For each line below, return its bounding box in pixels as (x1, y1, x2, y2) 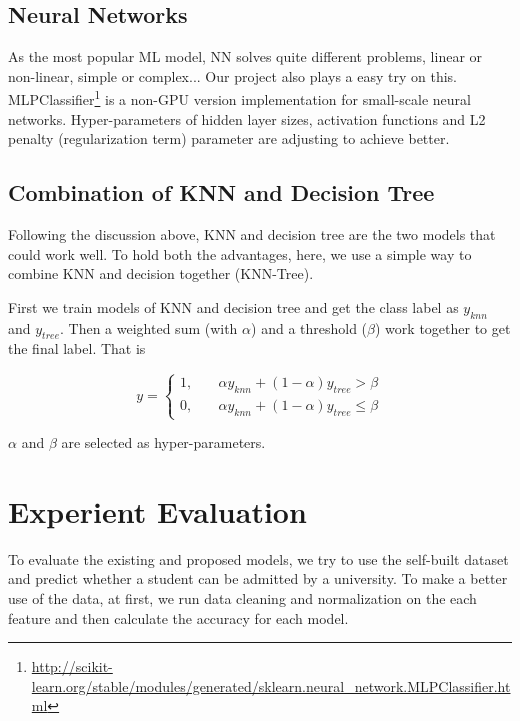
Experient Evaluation (8, 490, 307, 531)
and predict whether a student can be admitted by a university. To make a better (8, 568, 508, 589)
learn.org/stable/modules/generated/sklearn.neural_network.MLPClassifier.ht (31, 675, 511, 696)
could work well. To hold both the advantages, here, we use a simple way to (8, 243, 472, 264)
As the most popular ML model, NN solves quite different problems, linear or (8, 46, 483, 67)
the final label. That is (8, 338, 146, 359)
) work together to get (375, 317, 511, 338)
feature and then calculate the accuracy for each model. (8, 607, 349, 628)
